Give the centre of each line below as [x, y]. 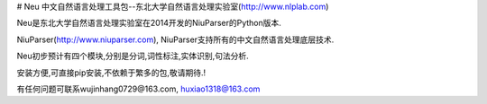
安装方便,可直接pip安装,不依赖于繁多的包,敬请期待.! [111, 73]
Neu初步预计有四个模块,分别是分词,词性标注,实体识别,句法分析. [133, 56]
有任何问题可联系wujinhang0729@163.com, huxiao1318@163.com [138, 89]
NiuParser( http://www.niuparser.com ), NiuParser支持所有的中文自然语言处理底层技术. [175, 39]
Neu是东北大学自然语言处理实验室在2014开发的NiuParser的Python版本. [149, 23]
